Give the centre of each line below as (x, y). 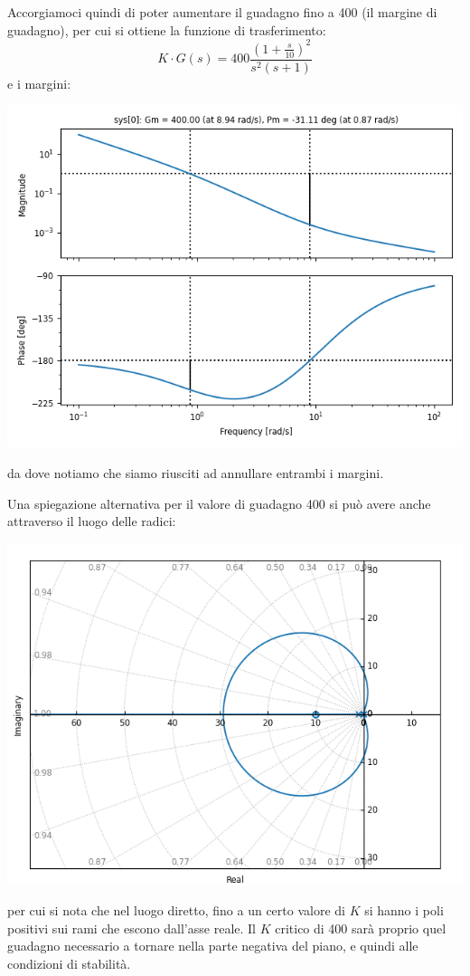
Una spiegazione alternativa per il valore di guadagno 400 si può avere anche (219, 503)
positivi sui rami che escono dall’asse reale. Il (132, 928)
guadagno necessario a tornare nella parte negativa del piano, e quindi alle (213, 946)
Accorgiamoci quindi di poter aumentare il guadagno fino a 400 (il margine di (222, 12)
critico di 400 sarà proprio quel (361, 928)
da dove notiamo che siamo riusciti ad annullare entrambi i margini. (196, 472)
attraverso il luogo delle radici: (92, 521)
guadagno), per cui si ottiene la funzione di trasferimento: (167, 29)
